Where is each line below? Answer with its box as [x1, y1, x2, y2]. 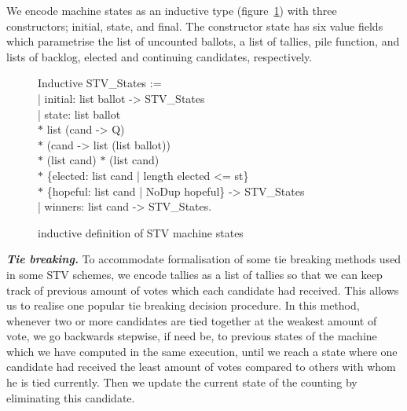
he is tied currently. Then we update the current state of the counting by [6, 374, 357, 391]
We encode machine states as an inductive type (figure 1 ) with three [6, 2, 337, 18]
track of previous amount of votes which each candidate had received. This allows [6, 281, 399, 298]
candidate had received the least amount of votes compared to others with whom [6, 358, 396, 375]
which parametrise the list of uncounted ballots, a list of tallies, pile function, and [6, 33, 400, 50]
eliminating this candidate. [6, 389, 135, 405]
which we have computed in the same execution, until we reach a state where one [6, 343, 398, 359]
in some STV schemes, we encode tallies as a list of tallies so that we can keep [6, 266, 383, 282]
